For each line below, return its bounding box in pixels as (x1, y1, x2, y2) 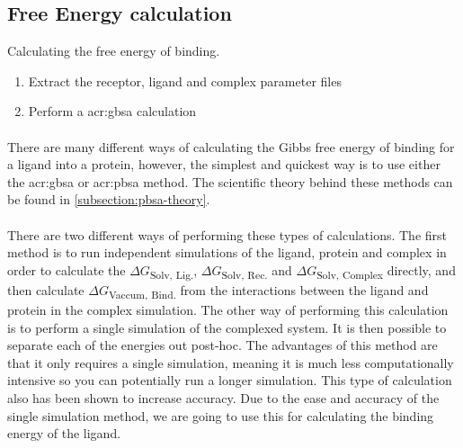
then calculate (7, 280, 85, 299)
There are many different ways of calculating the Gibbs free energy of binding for (7, 137, 455, 156)
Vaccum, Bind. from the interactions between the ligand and (108, 280, 429, 301)
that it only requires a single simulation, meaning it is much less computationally (7, 353, 454, 372)
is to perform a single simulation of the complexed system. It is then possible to (7, 318, 447, 336)
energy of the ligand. (7, 424, 121, 443)
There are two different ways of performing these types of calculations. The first (7, 225, 448, 244)
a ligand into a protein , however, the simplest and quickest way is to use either (7, 155, 441, 174)
